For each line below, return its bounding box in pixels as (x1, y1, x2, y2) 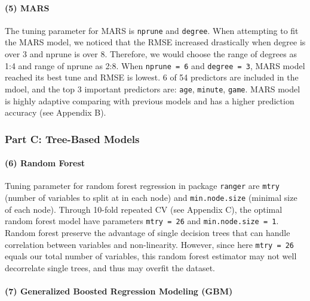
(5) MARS (5, 1, 50, 14)
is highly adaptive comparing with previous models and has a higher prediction (5, 94, 294, 107)
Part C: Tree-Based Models (5, 131, 140, 146)
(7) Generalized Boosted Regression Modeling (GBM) (5, 284, 233, 297)
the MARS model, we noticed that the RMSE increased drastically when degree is (5, 36, 306, 48)
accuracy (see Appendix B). (5, 106, 106, 119)
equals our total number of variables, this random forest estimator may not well (5, 250, 297, 262)
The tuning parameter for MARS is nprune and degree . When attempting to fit (5, 24, 299, 36)
